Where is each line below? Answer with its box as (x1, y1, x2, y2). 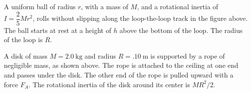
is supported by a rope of (150, 50, 225, 61)
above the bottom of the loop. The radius (119, 25, 243, 35)
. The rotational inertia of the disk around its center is (29, 79, 190, 89)
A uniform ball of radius (4, 1, 76, 11)
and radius (85, 50, 116, 61)
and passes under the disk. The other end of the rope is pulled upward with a (4, 70, 234, 80)
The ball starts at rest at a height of (4, 25, 111, 35)
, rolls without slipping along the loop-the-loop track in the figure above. (32, 13, 248, 23)
